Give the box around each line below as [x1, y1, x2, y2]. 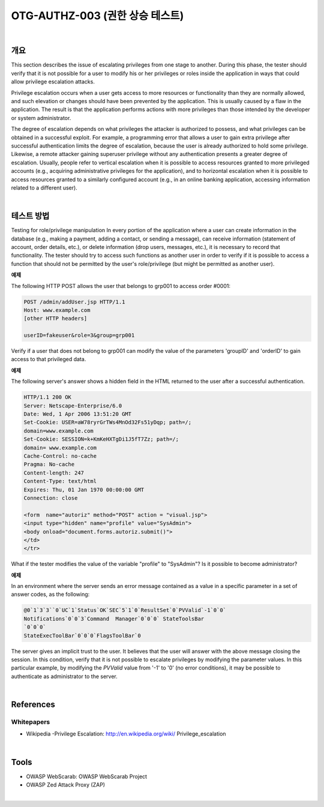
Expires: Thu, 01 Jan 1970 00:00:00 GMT [23, 486, 144, 493]
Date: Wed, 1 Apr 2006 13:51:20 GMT [23, 411, 132, 418]
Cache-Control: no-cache [23, 452, 97, 459]
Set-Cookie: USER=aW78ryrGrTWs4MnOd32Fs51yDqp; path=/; [23, 419, 192, 426]
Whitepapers [11, 718, 50, 726]
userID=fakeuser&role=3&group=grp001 [23, 332, 135, 339]
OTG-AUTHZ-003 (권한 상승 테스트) [11, 9, 184, 22]
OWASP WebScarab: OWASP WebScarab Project [26, 773, 147, 780]
